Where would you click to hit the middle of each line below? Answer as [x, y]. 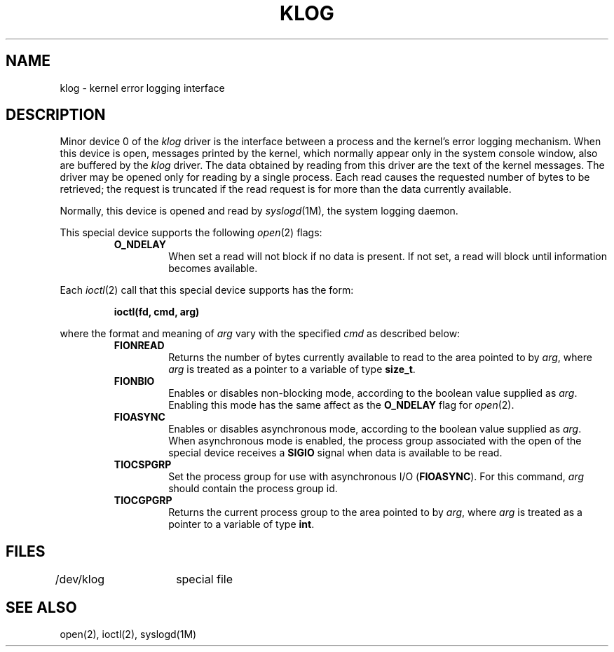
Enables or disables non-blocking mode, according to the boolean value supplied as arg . [373, 393]
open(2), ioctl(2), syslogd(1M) [128, 634]
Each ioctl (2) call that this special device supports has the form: [207, 290]
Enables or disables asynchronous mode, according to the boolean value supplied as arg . [375, 429]
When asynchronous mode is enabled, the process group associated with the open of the [375, 441]
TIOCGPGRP [143, 501]
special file [205, 579]
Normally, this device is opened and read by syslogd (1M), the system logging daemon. [259, 211]
